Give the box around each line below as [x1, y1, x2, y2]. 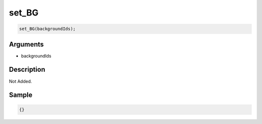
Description [9, 65, 46, 74]
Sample [9, 91, 33, 99]
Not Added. [9, 78, 33, 84]
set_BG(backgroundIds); [19, 26, 76, 31]
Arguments [9, 40, 44, 48]
